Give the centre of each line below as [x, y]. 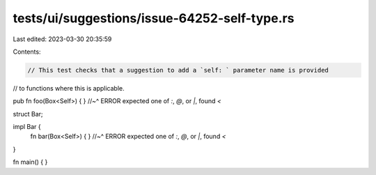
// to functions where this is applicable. [69, 88]
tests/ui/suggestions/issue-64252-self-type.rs [154, 18]
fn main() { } [30, 162]
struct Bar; [28, 114]
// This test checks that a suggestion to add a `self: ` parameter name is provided [178, 70]
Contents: [27, 52]
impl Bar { [27, 127]
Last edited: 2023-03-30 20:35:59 [62, 39]
